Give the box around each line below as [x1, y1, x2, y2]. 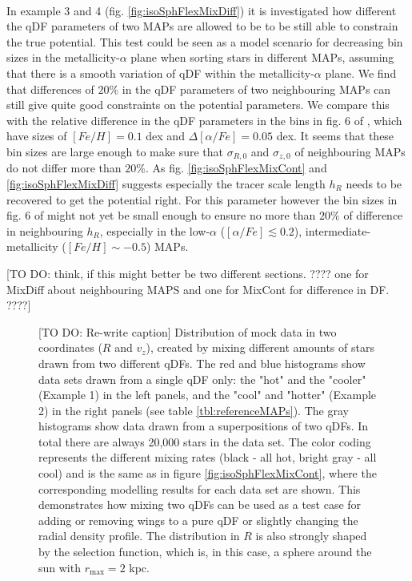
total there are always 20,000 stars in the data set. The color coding [38, 433, 371, 450]
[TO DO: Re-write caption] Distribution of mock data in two [38, 323, 337, 340]
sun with [38, 559, 81, 575]
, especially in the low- [99, 222, 210, 239]
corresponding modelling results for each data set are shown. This [38, 480, 361, 497]
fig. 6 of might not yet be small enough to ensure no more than [6, 207, 316, 224]
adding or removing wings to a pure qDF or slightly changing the [38, 511, 358, 528]
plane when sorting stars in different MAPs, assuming [130, 49, 394, 66]
